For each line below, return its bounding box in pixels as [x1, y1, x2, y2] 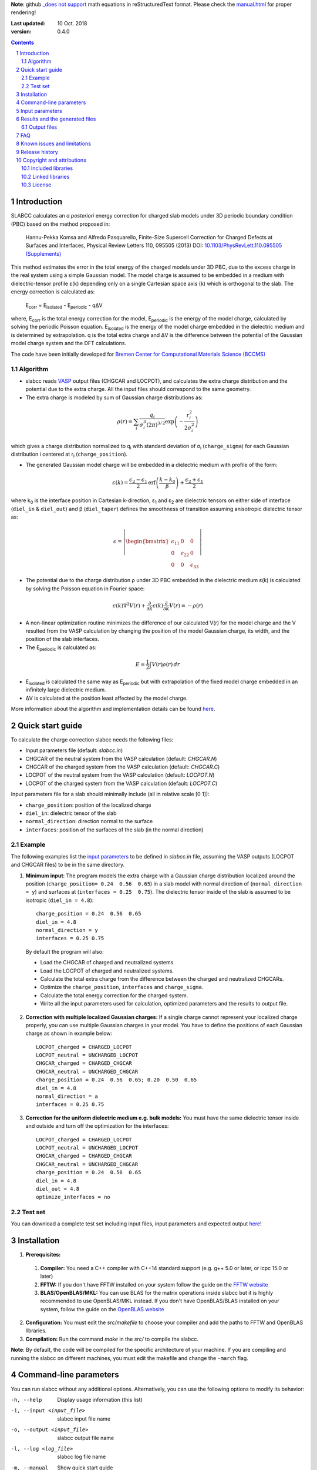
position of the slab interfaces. [25, 636, 100, 643]
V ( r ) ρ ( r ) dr [151, 661, 180, 667]
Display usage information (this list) [57, 1396, 143, 1403]
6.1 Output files [21, 123, 58, 131]
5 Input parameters [16, 107, 63, 114]
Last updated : [11, 19, 46, 26]
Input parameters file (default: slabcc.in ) [25, 747, 123, 754]
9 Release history [16, 148, 58, 155]
